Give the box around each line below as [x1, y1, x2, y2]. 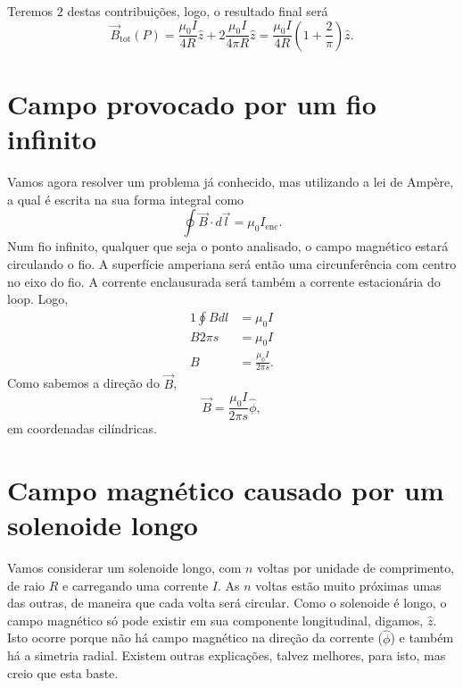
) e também [390, 628, 454, 647]
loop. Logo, [7, 289, 69, 308]
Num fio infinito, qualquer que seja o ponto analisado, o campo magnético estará [7, 237, 449, 256]
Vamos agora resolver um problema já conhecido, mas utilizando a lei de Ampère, [7, 172, 454, 191]
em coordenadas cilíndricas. [7, 419, 157, 438]
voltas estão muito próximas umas [255, 575, 442, 594]
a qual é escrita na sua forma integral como [7, 189, 244, 208]
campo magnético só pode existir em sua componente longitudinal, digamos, [7, 610, 424, 629]
